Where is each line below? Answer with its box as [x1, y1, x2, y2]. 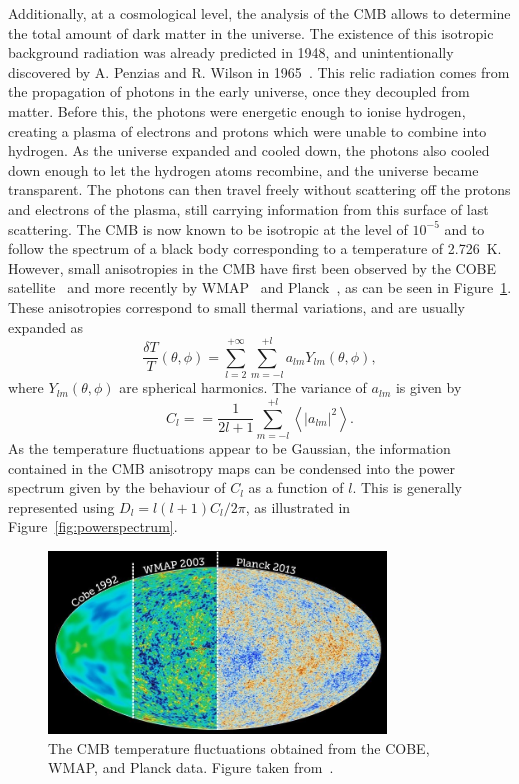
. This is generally [352, 477, 462, 498]
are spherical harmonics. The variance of [119, 377, 367, 398]
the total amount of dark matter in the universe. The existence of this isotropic [8, 22, 494, 43]
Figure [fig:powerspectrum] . [8, 516, 178, 537]
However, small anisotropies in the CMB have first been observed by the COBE [8, 257, 496, 278]
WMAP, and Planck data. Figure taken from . [48, 757, 334, 778]
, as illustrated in [245, 496, 351, 517]
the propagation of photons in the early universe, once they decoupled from [8, 81, 470, 102]
